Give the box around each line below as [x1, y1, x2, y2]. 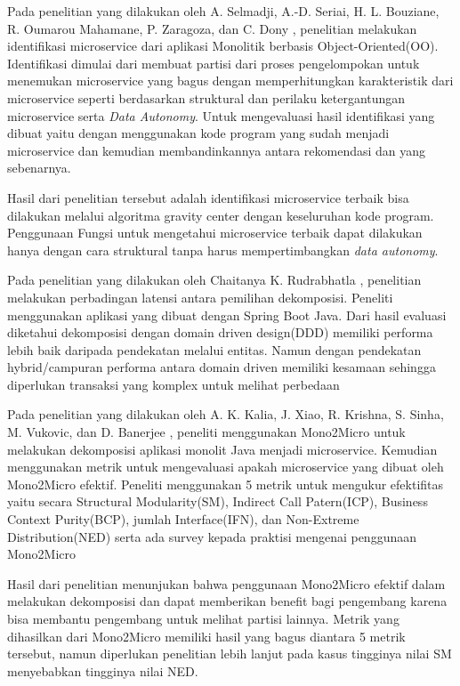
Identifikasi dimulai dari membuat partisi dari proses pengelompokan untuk [7, 53, 420, 72]
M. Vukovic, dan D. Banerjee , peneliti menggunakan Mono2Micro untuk [7, 423, 406, 441]
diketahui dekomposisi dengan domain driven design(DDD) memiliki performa [7, 323, 433, 342]
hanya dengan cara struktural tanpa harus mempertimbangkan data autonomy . [7, 240, 439, 259]
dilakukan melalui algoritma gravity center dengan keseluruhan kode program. [7, 206, 434, 224]
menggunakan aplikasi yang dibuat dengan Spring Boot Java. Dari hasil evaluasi [7, 305, 447, 324]
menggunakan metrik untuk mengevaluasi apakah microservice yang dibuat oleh [7, 457, 444, 476]
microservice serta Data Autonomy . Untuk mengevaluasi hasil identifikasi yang [7, 106, 435, 125]
